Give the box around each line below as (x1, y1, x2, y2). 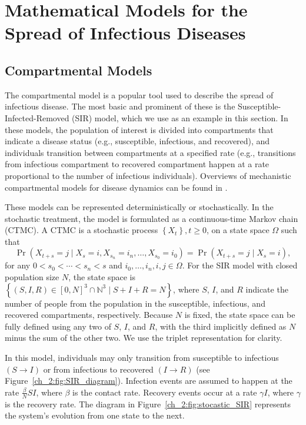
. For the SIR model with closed (182, 259, 298, 271)
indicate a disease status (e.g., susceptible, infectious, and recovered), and (5, 135, 270, 147)
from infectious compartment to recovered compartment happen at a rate (5, 158, 270, 170)
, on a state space (206, 224, 270, 236)
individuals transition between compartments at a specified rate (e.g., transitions (5, 146, 296, 158)
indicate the (245, 283, 288, 295)
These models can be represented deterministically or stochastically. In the (5, 201, 274, 213)
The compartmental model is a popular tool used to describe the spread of (5, 88, 274, 101)
